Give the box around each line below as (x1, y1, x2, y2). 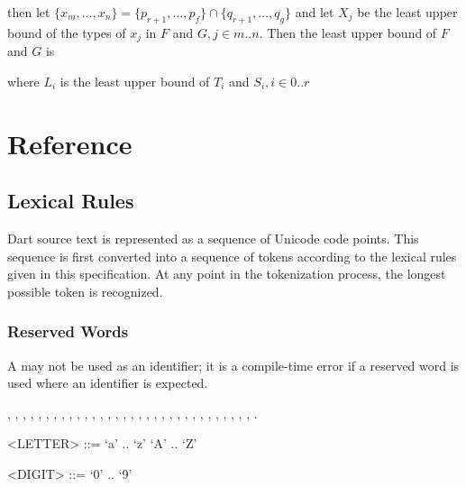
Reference (7, 124, 132, 161)
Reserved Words (7, 320, 129, 343)
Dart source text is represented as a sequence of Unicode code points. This (7, 229, 419, 248)
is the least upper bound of (59, 71, 210, 90)
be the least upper (357, 3, 458, 21)
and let (295, 3, 334, 21)
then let (7, 3, 50, 21)
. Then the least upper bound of (259, 23, 437, 41)
